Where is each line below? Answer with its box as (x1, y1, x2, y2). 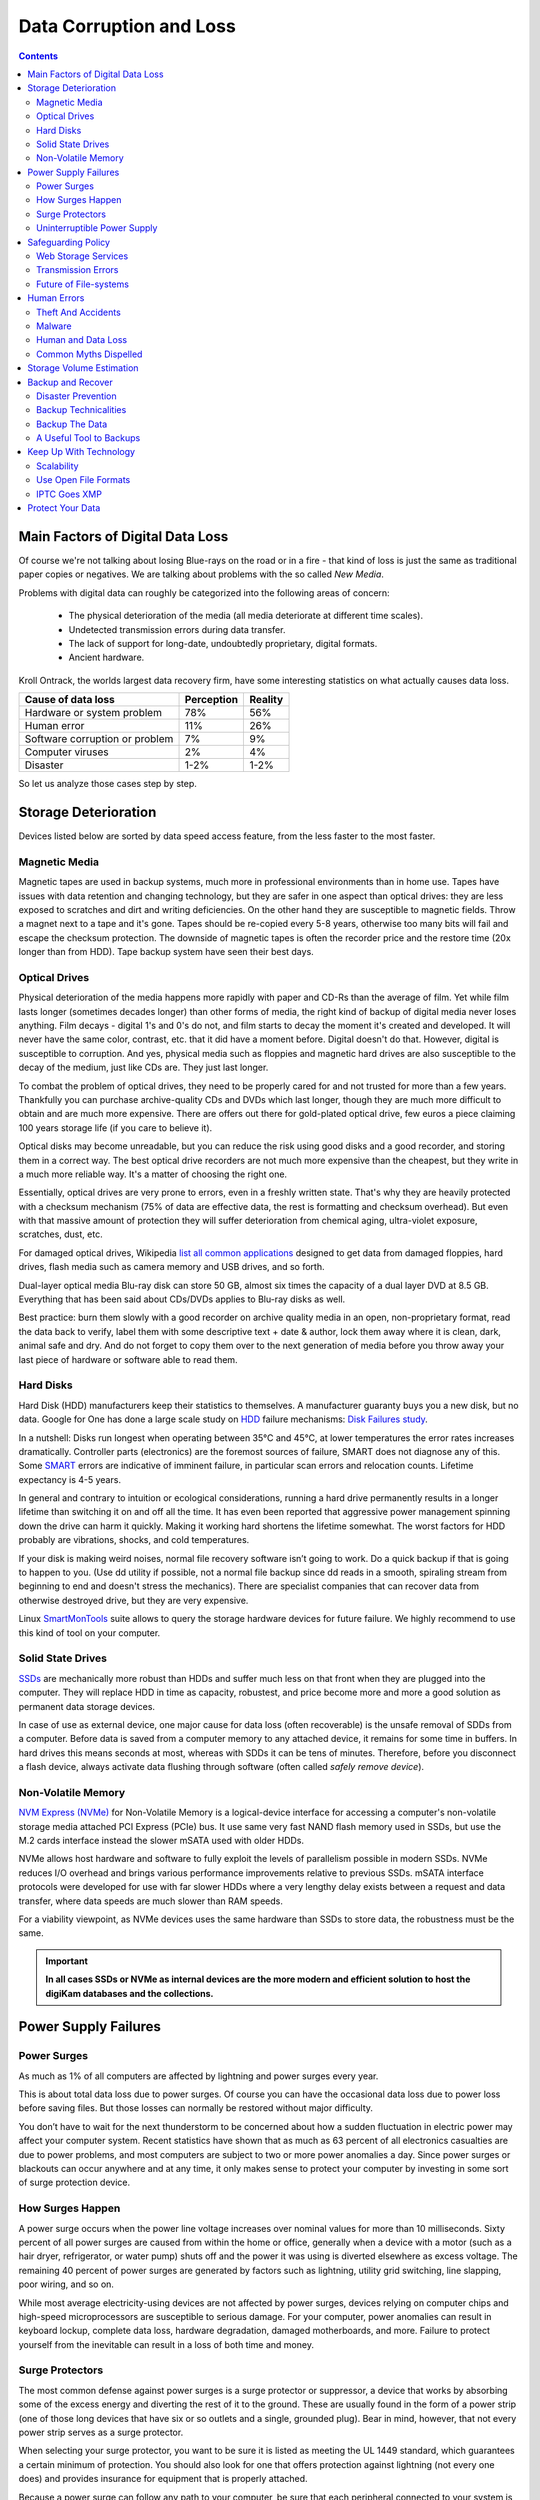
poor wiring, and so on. (18, 2278, 115, 2290)
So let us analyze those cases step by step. (18, 778, 197, 790)
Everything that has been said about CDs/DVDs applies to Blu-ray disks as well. (18, 1293, 346, 1305)
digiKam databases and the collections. (45, 1987, 214, 1999)
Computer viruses (24, 745, 109, 759)
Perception (184, 693, 239, 707)
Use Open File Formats (36, 474, 131, 486)
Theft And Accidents (36, 306, 122, 318)
